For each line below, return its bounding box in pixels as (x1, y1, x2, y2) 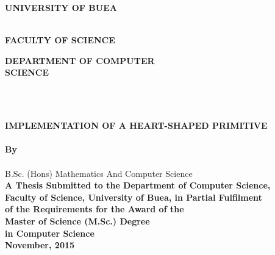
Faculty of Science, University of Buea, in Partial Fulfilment (5, 190, 262, 203)
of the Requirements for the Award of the (5, 203, 184, 215)
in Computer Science (5, 226, 95, 239)
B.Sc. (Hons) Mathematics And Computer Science (5, 167, 193, 179)
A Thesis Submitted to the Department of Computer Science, (5, 179, 271, 192)
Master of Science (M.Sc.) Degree (5, 214, 150, 227)
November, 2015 (5, 239, 75, 251)
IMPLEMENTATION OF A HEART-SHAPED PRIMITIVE (5, 119, 268, 132)
